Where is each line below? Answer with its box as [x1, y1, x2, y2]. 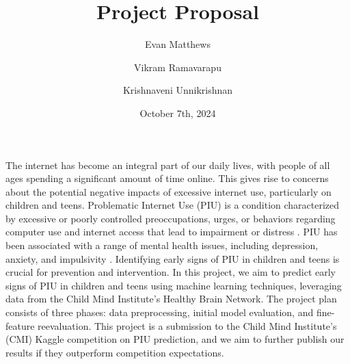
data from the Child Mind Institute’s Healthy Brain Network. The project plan [5, 291, 337, 306]
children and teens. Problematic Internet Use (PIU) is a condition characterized [5, 198, 340, 212]
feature [5, 318, 35, 333]
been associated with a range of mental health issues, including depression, [5, 238, 319, 252]
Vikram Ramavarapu [134, 60, 221, 74]
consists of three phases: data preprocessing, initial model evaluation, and [5, 305, 314, 320]
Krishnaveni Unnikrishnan [122, 83, 233, 97]
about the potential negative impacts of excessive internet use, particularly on [5, 184, 332, 198]
